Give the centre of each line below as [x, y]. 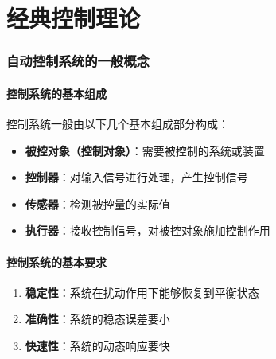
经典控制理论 [74, 18]
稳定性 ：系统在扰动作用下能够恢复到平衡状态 [142, 292]
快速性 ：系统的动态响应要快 [97, 345]
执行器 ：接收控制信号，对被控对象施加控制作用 [148, 230]
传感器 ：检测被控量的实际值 [97, 203]
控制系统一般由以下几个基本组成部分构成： [118, 124]
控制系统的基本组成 [56, 93]
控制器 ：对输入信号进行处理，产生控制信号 [136, 177]
